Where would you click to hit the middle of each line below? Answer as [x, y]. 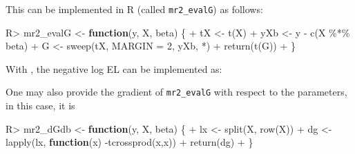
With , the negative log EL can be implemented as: [114, 68]
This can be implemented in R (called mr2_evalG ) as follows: [134, 9]
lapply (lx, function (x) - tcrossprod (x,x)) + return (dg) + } [129, 142]
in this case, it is [40, 106]
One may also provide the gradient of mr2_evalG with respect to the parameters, [176, 92]
